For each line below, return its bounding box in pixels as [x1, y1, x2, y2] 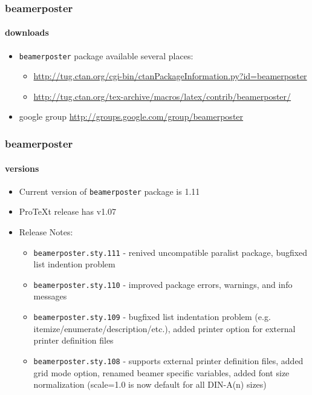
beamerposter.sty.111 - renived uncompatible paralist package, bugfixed [33, 246, 308, 258]
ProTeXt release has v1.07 [19, 205, 117, 218]
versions [5, 162, 39, 174]
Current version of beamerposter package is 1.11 [19, 184, 200, 197]
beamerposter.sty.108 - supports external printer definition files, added [33, 354, 304, 367]
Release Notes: [19, 225, 73, 238]
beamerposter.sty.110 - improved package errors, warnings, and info [33, 278, 293, 290]
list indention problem [33, 258, 115, 270]
